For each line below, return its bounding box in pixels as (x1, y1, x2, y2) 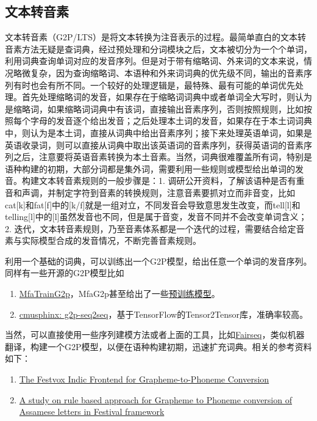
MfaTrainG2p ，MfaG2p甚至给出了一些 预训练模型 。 (19, 287, 220, 300)
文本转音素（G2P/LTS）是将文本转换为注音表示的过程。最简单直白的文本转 (5, 31, 307, 43)
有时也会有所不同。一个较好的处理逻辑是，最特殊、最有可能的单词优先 (13, 78, 295, 91)
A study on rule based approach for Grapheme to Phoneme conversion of (19, 393, 292, 406)
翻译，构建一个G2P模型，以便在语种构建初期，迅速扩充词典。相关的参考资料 (5, 340, 312, 353)
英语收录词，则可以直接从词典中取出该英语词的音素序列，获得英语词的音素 (5, 138, 304, 151)
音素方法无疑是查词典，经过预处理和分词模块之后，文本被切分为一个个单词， (5, 42, 312, 55)
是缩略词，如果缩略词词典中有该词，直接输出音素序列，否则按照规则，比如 (5, 102, 304, 115)
